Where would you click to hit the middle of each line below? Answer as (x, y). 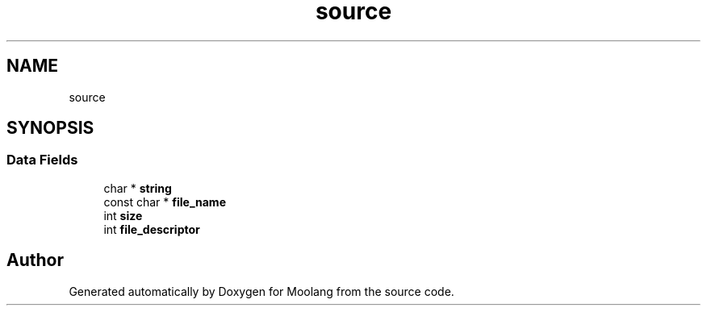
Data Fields (42, 160)
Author (35, 260)
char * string (138, 188)
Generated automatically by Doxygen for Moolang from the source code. (261, 291)
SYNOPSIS (50, 128)
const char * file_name (165, 202)
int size (123, 215)
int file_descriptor (152, 229)
